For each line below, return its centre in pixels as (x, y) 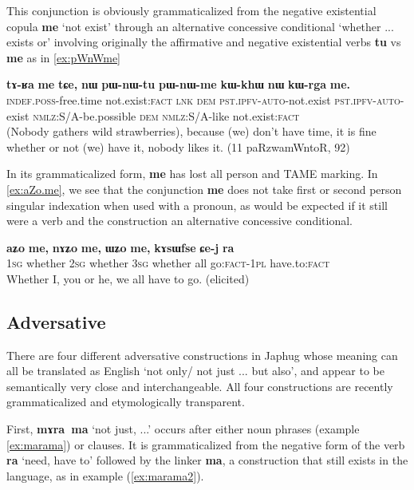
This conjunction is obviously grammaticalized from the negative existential (191, 10)
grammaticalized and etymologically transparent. (126, 402)
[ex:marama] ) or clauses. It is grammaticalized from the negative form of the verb (206, 444)
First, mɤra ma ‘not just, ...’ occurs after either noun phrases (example (183, 429)
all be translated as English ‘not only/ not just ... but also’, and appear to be (195, 371)
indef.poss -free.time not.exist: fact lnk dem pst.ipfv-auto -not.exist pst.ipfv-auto (203, 99)
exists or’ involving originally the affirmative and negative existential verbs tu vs (204, 42)
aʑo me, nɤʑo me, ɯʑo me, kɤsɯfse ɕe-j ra (120, 247)
